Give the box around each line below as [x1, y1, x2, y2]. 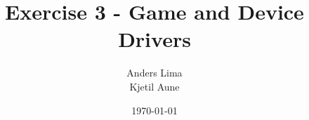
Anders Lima [126, 65, 183, 80]
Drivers [118, 25, 191, 53]
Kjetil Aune [129, 79, 180, 93]
